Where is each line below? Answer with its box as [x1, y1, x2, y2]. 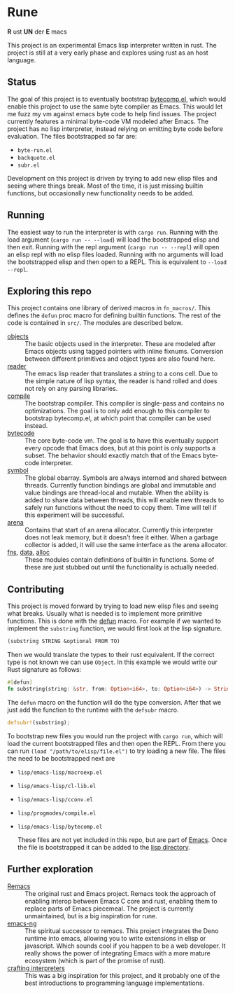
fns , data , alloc [7, 548, 50, 557]
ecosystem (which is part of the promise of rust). [24, 956, 166, 965]
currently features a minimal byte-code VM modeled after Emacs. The [7, 117, 208, 125]
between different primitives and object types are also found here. [24, 354, 215, 363]
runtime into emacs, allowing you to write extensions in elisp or [24, 934, 206, 942]
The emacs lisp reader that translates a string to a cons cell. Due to [24, 369, 218, 378]
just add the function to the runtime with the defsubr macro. [7, 705, 179, 714]
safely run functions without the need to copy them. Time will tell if [24, 504, 217, 512]
